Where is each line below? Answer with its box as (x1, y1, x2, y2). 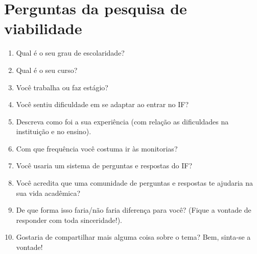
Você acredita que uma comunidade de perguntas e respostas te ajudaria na (16, 177, 253, 188)
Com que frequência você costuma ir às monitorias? (16, 143, 178, 154)
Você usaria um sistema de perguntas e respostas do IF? (16, 160, 192, 171)
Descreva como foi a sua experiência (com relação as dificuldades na (16, 116, 229, 126)
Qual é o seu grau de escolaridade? (16, 47, 125, 58)
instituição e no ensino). (16, 126, 91, 137)
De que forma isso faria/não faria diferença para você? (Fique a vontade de (16, 205, 251, 215)
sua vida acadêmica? (16, 187, 81, 198)
